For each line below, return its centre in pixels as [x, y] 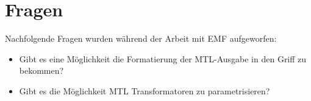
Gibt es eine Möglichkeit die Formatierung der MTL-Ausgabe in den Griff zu [163, 58]
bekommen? [41, 70]
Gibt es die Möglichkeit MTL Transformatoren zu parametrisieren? [145, 90]
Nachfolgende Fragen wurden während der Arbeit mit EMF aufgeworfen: [141, 38]
